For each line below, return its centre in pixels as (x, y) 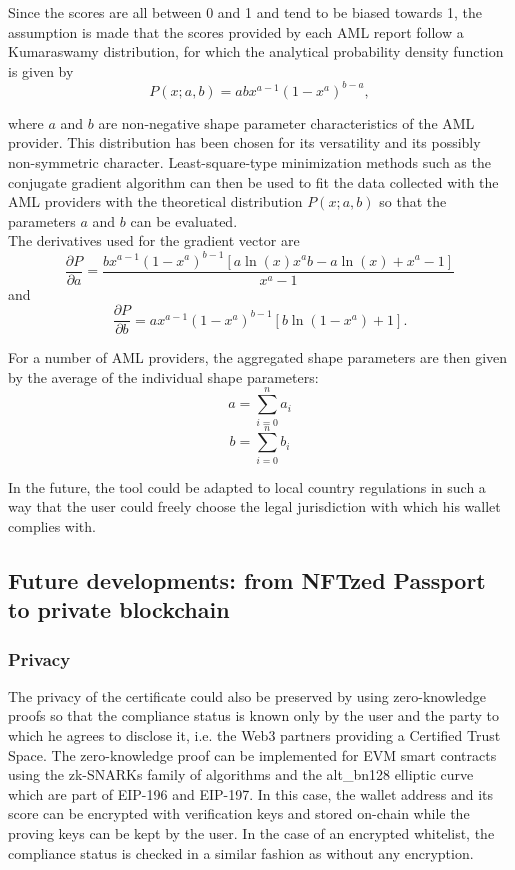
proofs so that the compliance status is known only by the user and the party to (253, 715)
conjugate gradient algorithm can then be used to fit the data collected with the (253, 181)
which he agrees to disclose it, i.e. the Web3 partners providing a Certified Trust (254, 735)
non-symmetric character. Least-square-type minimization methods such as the (249, 162)
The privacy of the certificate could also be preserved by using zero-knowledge (247, 695)
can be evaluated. (184, 220)
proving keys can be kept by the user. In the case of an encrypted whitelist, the (251, 833)
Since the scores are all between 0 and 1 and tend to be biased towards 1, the (245, 12)
